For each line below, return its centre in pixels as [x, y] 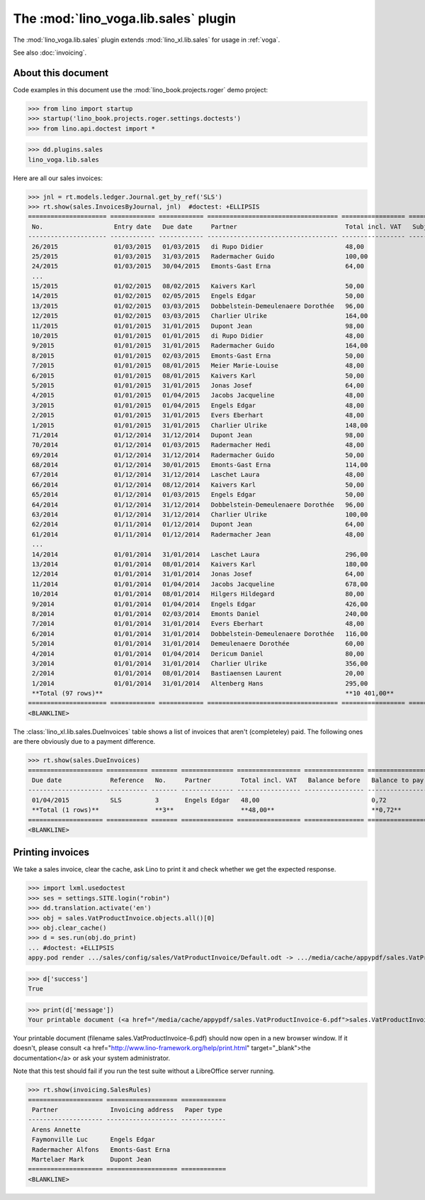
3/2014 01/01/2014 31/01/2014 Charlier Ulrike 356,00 [200, 663]
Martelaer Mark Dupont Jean [92, 1159]
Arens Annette [56, 1129]
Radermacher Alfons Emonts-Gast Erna [101, 1149]
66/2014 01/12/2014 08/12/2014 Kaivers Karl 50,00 [198, 485]
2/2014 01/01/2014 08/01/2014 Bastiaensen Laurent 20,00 [198, 673]
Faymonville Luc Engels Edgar [94, 1140]
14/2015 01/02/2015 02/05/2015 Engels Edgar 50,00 [198, 296]
